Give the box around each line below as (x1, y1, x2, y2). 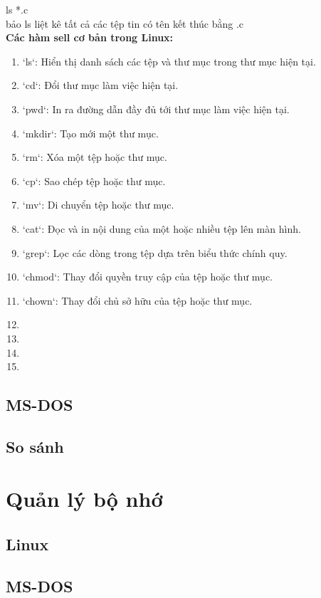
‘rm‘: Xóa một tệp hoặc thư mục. (22, 149, 167, 164)
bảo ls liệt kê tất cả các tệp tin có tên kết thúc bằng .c (6, 16, 244, 31)
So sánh (6, 435, 64, 457)
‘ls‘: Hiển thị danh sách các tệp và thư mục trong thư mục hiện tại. (22, 53, 316, 68)
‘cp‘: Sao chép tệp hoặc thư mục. (22, 173, 166, 188)
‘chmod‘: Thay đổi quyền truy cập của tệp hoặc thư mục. (22, 269, 273, 284)
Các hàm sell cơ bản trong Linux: (6, 30, 174, 45)
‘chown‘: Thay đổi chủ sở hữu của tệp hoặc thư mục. (22, 293, 253, 308)
